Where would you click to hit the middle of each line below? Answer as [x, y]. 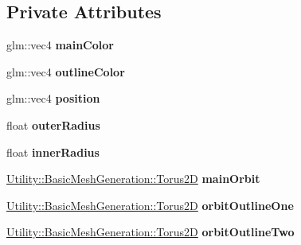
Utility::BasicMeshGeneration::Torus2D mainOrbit [133, 179]
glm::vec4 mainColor [60, 45]
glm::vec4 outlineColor [66, 71]
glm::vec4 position [53, 98]
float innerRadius [53, 152]
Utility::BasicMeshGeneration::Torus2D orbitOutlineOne [150, 205]
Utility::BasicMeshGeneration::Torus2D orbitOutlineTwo [150, 232]
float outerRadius [53, 124]
